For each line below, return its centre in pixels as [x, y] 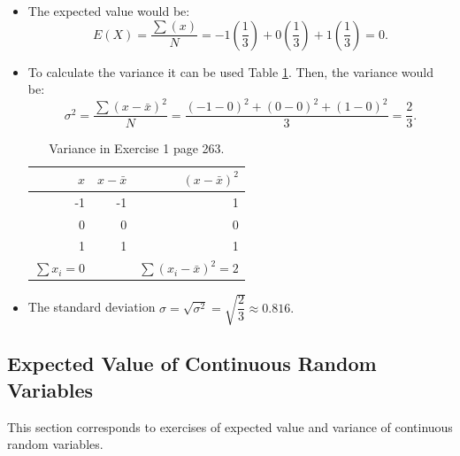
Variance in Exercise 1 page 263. [137, 148]
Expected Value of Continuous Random [192, 363]
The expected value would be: [109, 11]
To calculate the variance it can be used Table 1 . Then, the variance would [231, 71]
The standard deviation [92, 307]
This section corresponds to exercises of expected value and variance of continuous [230, 426]
